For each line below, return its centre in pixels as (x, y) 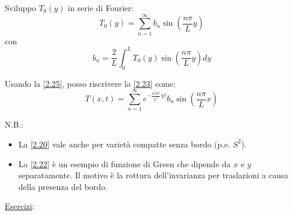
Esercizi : (20, 206)
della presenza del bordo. (63, 186)
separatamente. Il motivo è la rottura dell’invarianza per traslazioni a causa (153, 175)
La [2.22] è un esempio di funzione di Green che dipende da (125, 163)
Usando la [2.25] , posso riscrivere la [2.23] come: (90, 83)
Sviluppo (20, 8)
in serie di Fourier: (101, 8)
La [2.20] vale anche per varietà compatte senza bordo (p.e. (124, 144)
